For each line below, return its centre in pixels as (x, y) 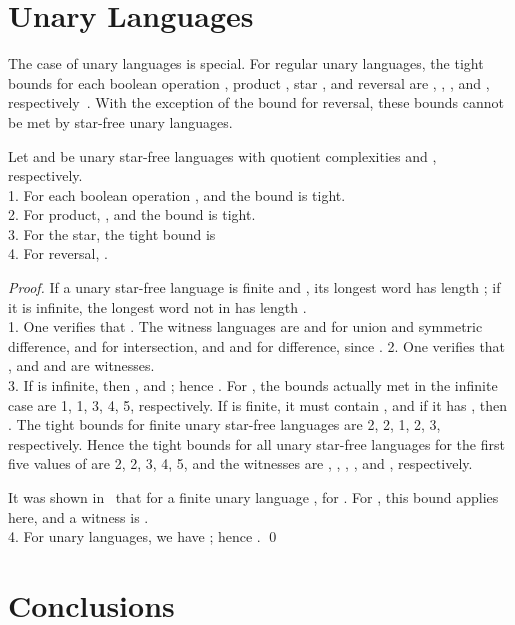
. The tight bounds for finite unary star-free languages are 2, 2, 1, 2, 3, (224, 424)
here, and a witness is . (78, 516)
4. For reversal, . (58, 253)
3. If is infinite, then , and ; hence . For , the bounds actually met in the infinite (253, 385)
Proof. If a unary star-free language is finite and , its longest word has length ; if (254, 287)
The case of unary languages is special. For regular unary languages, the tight (246, 63)
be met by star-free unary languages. (120, 121)
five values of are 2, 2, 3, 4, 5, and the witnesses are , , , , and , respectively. (240, 463)
